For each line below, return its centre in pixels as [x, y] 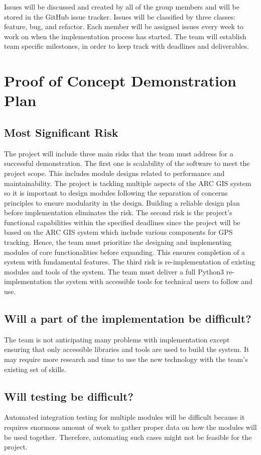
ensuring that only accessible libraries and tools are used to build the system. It [127, 349]
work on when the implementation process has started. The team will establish [125, 36]
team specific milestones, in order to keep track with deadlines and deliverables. [126, 46]
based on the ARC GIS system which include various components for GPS [118, 232]
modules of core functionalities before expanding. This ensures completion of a [125, 252]
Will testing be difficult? [69, 396]
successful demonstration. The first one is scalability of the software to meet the [127, 163]
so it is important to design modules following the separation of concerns [116, 193]
